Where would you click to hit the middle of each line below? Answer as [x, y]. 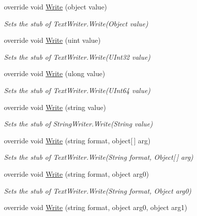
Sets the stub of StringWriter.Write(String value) [79, 124]
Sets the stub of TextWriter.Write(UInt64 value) [77, 90]
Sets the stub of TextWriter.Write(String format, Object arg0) [98, 190]
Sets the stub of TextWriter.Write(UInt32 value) [77, 56]
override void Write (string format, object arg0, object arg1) [96, 207]
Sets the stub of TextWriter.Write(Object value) [76, 23]
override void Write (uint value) [52, 40]
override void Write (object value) [56, 6]
